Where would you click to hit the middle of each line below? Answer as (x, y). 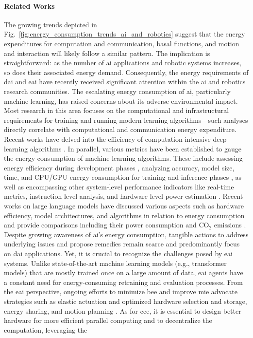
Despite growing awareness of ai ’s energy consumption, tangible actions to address (126, 234)
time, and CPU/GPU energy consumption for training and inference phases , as (123, 177)
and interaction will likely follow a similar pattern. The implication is (107, 53)
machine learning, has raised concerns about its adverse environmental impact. (121, 101)
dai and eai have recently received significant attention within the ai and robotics (125, 82)
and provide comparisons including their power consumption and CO (107, 225)
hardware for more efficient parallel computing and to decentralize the (108, 320)
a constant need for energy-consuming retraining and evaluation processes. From (123, 282)
